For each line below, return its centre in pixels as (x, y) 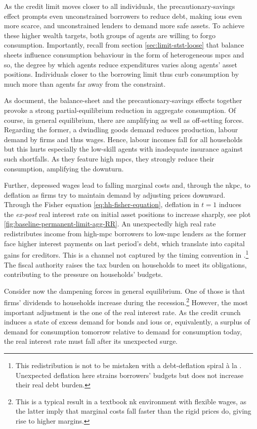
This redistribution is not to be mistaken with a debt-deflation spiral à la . (128, 365)
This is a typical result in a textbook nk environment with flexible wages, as (131, 401)
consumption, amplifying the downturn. (64, 168)
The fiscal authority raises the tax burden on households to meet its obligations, (126, 264)
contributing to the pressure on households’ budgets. (84, 274)
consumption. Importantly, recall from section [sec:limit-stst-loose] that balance (124, 45)
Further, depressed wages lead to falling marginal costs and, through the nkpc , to (127, 185)
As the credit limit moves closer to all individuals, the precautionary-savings (120, 6)
